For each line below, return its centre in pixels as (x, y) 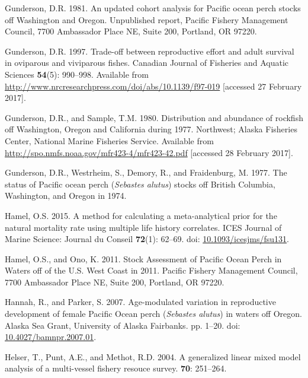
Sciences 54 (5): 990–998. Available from (77, 74)
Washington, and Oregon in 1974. (66, 196)
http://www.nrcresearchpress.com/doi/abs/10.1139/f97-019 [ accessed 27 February (153, 86)
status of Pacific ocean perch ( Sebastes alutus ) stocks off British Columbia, (140, 184)
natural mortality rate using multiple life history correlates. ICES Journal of (143, 227)
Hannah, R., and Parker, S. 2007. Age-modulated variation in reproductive (140, 302)
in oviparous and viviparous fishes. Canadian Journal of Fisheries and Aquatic (147, 63)
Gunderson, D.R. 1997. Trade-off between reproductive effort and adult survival (150, 51)
